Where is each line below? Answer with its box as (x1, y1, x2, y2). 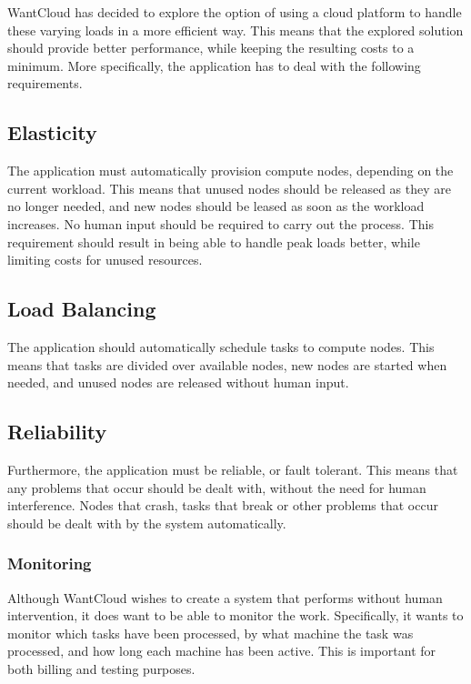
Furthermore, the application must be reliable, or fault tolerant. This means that (7, 459, 458, 478)
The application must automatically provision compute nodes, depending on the (7, 161, 454, 180)
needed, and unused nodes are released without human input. (7, 373, 349, 392)
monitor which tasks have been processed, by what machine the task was (7, 623, 414, 642)
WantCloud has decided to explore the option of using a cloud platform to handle (7, 3, 462, 21)
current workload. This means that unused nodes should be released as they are (7, 178, 451, 197)
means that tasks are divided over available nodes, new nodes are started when (7, 355, 447, 374)
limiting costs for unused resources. (7, 250, 203, 269)
